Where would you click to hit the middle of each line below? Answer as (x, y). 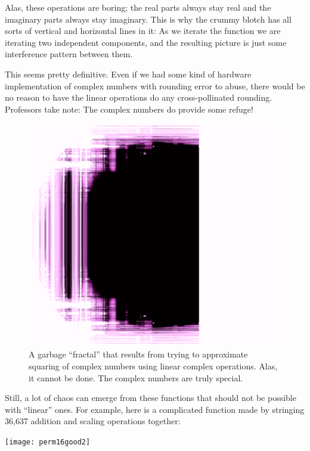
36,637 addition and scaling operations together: (93, 421)
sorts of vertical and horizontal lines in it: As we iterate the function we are (143, 31)
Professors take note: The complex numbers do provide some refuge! (129, 109)
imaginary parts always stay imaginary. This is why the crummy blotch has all (148, 19)
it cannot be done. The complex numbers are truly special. (136, 377)
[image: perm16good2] (48, 442)
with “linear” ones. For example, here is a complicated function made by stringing (155, 409)
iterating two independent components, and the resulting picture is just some (146, 42)
